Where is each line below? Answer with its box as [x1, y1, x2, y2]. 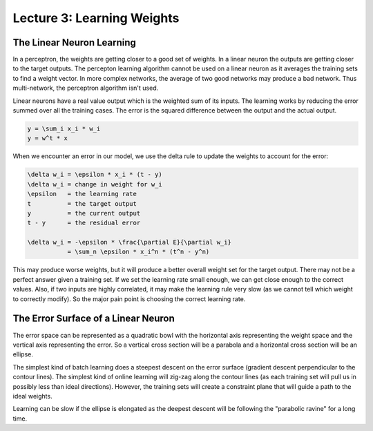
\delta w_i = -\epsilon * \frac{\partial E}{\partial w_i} [27, 238, 231, 247]
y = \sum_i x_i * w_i [27, 125, 101, 133]
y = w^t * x [27, 135, 68, 142]
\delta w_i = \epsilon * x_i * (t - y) [27, 171, 162, 179]
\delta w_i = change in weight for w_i [27, 180, 162, 188]
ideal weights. [12, 392, 52, 400]
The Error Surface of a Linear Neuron [12, 313, 175, 325]
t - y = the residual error [27, 219, 141, 227]
